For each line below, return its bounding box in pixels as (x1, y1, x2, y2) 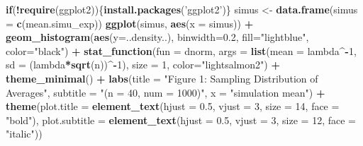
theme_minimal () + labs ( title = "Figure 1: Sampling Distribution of (6, 71, 318, 85)
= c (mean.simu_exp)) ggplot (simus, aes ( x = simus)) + (6, 16, 254, 30)
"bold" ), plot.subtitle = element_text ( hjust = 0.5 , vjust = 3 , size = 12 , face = (6, 112, 356, 127)
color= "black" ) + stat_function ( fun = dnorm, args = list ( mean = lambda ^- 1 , (6, 43, 357, 58)
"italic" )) (6, 126, 43, 141)
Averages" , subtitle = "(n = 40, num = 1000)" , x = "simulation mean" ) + (6, 85, 325, 99)
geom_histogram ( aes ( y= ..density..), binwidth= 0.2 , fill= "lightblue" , (6, 30, 309, 44)
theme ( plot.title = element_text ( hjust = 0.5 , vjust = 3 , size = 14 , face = (6, 99, 340, 114)
